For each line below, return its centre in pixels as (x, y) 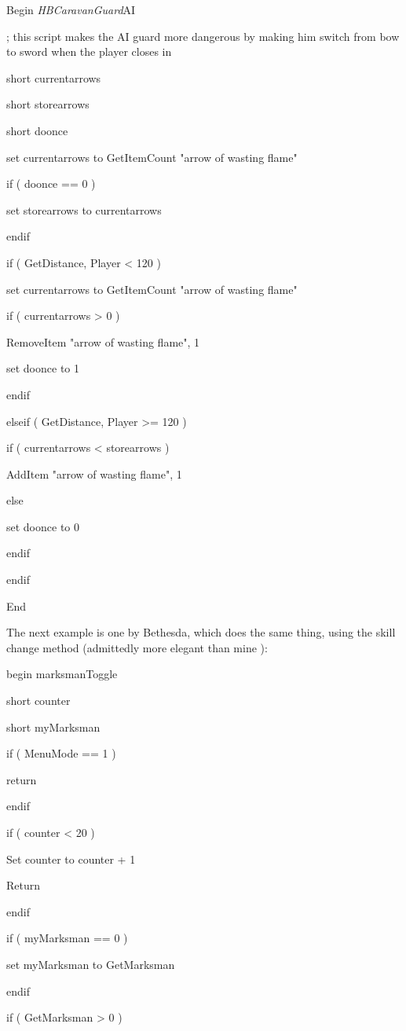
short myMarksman (53, 726)
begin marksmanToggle (62, 674)
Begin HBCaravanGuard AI (71, 9)
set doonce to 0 (43, 526)
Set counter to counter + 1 (71, 859)
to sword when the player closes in (89, 51)
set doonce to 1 (43, 368)
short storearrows (48, 104)
